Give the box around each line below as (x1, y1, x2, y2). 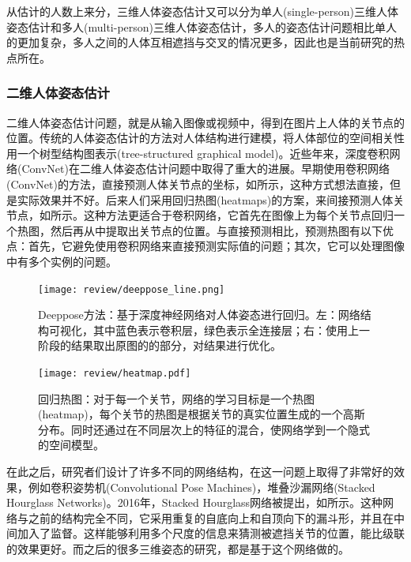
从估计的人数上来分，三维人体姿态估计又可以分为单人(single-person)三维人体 (6, 3, 399, 19)
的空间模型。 (38, 436, 104, 453)
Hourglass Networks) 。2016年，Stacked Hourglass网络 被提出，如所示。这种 (6, 494, 383, 511)
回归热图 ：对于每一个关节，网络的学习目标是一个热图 (38, 390, 315, 407)
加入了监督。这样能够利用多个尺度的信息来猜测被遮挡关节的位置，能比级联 (17, 525, 405, 541)
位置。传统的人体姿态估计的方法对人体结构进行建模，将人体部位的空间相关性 (6, 129, 405, 146)
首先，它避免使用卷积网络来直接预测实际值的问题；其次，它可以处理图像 (28, 238, 405, 254)
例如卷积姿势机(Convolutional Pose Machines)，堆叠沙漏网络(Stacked (28, 478, 375, 495)
